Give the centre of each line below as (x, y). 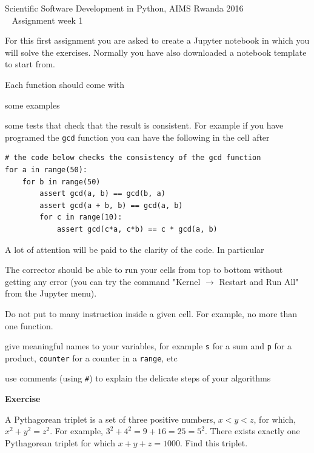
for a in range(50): (46, 170)
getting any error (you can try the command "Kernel (103, 281)
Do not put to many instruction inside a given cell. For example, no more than (151, 313)
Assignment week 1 (47, 20)
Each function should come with (65, 84)
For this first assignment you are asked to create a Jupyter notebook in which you (157, 40)
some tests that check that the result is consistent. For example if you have (144, 125)
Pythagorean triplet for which (60, 442)
